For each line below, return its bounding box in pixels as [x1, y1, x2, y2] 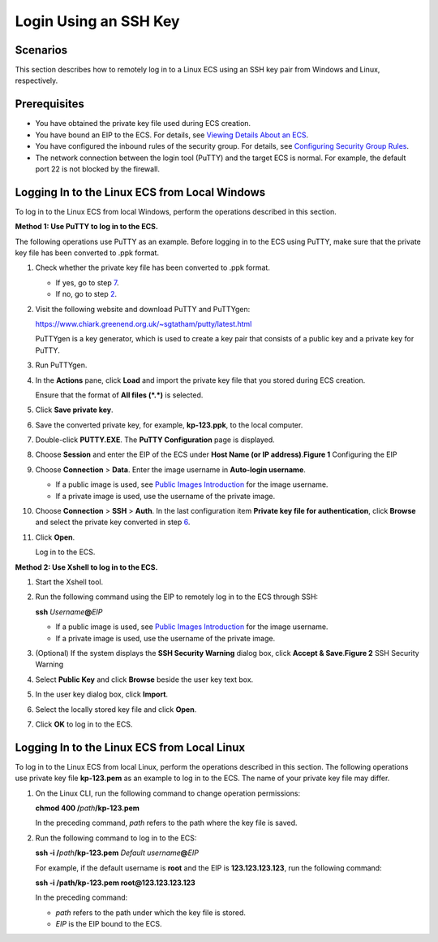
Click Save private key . [35, 405, 114, 415]
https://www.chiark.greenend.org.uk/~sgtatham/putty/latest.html [35, 319, 252, 328]
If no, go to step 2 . [55, 289, 118, 299]
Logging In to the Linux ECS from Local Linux [15, 740, 246, 754]
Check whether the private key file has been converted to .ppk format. [35, 263, 271, 272]
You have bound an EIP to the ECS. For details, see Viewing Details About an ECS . [35, 130, 309, 140]
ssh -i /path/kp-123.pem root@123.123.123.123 [35, 878, 196, 888]
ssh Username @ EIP [35, 606, 103, 617]
